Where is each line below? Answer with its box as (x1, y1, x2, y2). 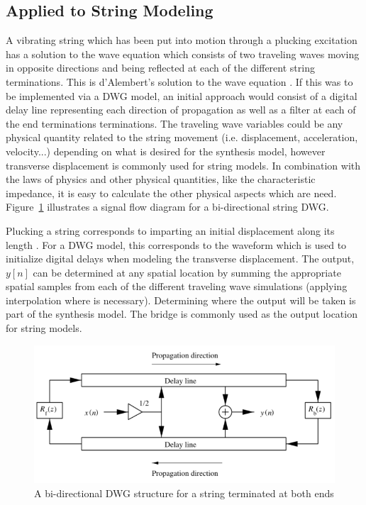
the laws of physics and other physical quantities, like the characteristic (6, 172, 316, 187)
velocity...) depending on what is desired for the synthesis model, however (6, 143, 326, 158)
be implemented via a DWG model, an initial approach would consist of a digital (6, 88, 357, 103)
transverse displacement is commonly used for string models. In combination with (6, 157, 361, 172)
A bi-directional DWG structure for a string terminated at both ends (34, 485, 334, 500)
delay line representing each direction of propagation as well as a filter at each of (6, 102, 356, 117)
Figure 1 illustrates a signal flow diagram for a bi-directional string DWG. (6, 199, 329, 214)
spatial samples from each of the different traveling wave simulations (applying (6, 279, 348, 294)
